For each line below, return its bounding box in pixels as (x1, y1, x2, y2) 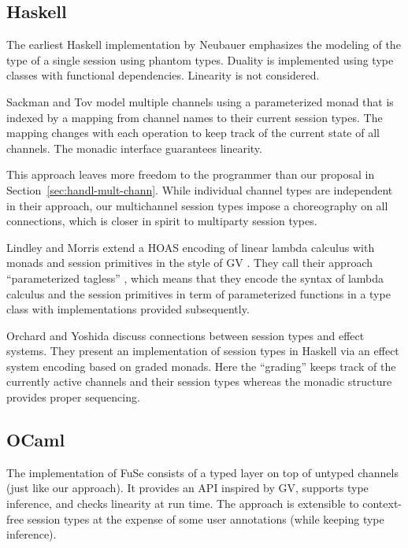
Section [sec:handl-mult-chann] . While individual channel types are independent (6, 181, 393, 198)
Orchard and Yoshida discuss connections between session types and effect (6, 327, 365, 343)
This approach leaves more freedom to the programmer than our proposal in (6, 166, 375, 183)
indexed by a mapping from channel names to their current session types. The (6, 109, 383, 125)
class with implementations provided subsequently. (6, 301, 250, 317)
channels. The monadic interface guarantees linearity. (6, 139, 262, 156)
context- (362, 495, 402, 512)
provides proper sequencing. (6, 389, 140, 405)
